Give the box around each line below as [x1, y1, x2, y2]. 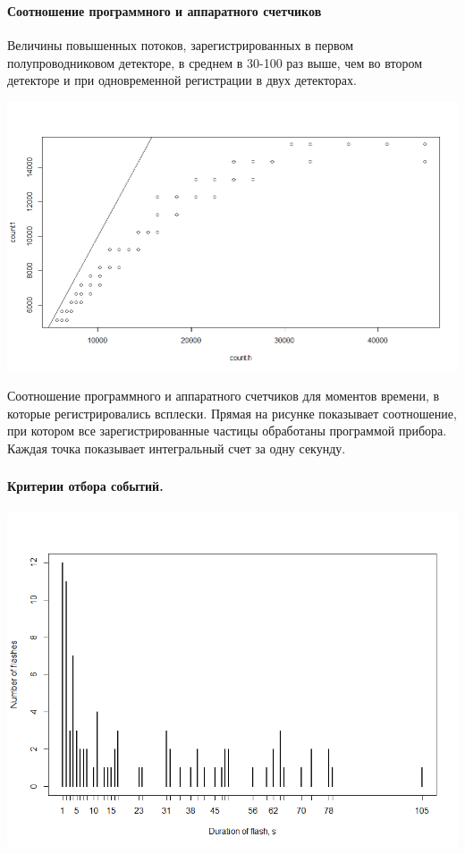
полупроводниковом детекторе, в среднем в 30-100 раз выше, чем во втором [7, 53, 423, 72]
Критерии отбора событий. [7, 477, 164, 495]
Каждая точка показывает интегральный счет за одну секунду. [7, 438, 346, 457]
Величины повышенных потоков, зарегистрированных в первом [7, 36, 354, 55]
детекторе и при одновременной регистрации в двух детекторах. [7, 71, 357, 89]
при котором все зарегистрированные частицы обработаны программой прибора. [7, 421, 447, 440]
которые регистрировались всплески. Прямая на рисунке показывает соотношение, [7, 403, 457, 422]
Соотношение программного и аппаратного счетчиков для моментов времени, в [7, 386, 440, 405]
